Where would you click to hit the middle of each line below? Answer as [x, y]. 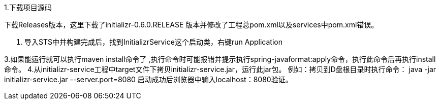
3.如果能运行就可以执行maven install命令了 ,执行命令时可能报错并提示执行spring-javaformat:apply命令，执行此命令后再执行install [220, 59]
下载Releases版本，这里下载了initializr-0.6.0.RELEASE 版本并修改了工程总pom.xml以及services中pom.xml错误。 [191, 25]
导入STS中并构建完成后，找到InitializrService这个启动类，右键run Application [153, 42]
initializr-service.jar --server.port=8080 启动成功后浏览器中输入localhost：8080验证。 [148, 79]
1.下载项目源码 [28, 7]
